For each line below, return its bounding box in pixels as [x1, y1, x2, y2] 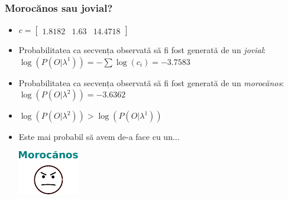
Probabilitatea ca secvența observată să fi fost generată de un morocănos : [18, 76, 284, 89]
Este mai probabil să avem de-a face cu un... [18, 131, 180, 143]
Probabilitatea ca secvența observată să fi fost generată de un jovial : [18, 44, 266, 56]
